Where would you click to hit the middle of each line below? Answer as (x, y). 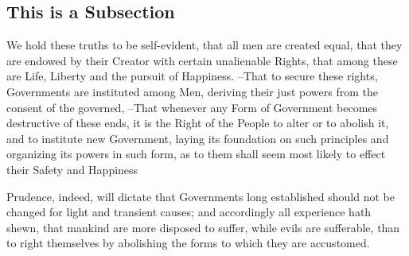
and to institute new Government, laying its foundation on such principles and (198, 138)
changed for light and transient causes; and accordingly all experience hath (189, 212)
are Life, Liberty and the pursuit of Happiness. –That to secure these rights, (192, 76)
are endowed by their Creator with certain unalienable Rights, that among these (202, 60)
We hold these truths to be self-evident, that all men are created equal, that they (204, 45)
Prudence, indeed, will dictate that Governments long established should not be (201, 196)
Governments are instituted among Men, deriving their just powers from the (192, 91)
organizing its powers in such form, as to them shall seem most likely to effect (196, 154)
